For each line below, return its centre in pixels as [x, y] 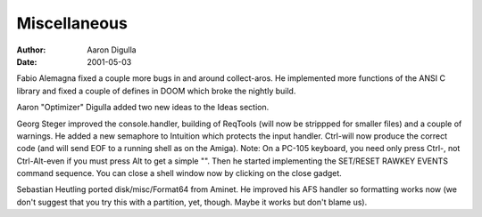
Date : [27, 61]
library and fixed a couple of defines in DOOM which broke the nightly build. [156, 91]
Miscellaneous [72, 23]
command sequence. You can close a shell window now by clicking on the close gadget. [179, 173]
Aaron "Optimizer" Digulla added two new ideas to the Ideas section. [143, 108]
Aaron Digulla [112, 50]
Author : [31, 50]
